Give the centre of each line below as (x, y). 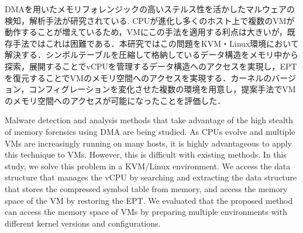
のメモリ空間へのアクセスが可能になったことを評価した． (115, 100)
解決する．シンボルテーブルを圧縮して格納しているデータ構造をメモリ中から (152, 55)
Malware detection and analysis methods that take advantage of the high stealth (149, 120)
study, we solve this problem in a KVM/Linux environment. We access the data (148, 166)
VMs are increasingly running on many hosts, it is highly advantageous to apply (149, 143)
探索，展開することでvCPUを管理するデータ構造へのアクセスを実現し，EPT (151, 66)
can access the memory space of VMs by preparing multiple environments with (146, 212)
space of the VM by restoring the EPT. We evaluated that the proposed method (149, 200)
